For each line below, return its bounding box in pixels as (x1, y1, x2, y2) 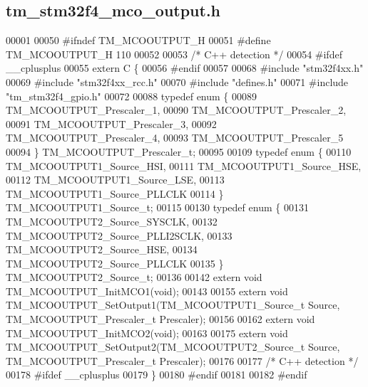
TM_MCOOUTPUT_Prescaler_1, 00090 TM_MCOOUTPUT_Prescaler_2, (6, 102, 347, 117)
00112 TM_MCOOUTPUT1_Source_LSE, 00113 (6, 172, 225, 187)
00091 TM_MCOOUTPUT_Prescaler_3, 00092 (6, 116, 217, 131)
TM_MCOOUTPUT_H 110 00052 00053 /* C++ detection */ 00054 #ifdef (6, 46, 342, 61)
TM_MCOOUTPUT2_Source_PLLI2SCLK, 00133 (6, 228, 232, 243)
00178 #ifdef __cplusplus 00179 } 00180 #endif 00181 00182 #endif (6, 367, 307, 382)
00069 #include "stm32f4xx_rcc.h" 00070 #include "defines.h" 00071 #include (6, 74, 349, 89)
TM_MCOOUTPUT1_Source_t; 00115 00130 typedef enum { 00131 (6, 200, 309, 215)
